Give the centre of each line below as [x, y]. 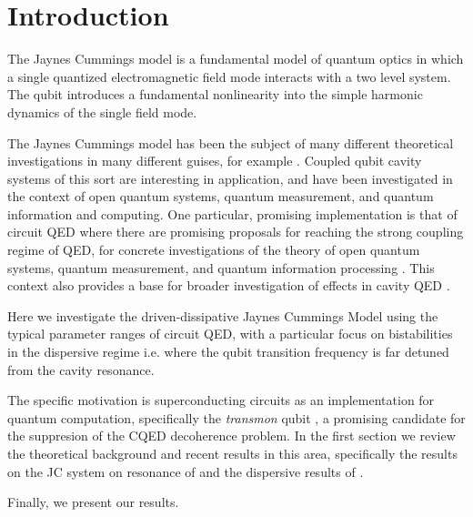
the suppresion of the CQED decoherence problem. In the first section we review [231, 436]
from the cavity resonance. [81, 369]
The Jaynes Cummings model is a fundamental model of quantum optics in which [236, 59]
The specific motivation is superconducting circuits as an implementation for [221, 400]
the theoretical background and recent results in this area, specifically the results [232, 453]
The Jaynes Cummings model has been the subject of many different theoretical [231, 142]
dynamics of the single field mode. [102, 112]
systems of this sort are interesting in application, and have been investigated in [230, 178]
